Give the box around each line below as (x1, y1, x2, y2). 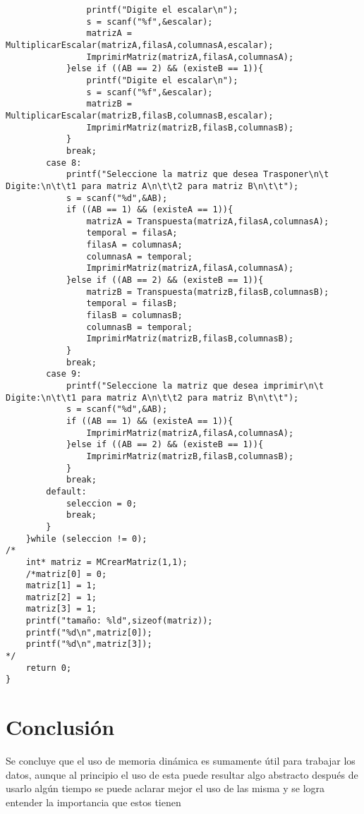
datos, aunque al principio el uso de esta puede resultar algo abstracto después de (6, 767, 358, 782)
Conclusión (6, 712, 115, 741)
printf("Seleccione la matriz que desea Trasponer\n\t (66, 169, 329, 180)
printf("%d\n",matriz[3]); (25, 639, 152, 650)
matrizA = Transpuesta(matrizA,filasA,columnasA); (86, 216, 329, 226)
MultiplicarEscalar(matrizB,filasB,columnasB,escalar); (6, 110, 274, 121)
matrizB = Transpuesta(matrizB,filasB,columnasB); (86, 286, 329, 297)
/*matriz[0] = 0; (25, 569, 107, 579)
